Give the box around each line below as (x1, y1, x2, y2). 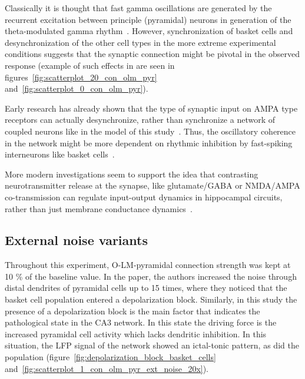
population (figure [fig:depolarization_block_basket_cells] (5, 351, 216, 363)
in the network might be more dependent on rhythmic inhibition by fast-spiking (5, 136, 293, 149)
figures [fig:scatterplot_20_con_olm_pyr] (5, 71, 157, 83)
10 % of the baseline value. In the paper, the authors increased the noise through (5, 270, 297, 282)
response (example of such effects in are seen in (5, 59, 175, 71)
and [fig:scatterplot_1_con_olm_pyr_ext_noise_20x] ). (5, 362, 209, 374)
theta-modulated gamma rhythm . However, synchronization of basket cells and (5, 25, 293, 37)
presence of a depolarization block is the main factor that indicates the (5, 304, 260, 317)
